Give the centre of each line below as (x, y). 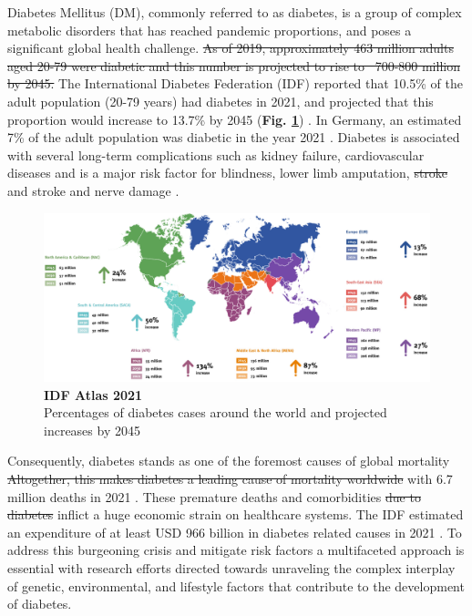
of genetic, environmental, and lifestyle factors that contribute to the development (236, 585)
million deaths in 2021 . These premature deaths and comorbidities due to (214, 496)
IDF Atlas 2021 (93, 394)
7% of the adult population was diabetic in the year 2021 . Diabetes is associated (234, 137)
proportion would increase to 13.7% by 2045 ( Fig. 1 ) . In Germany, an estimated (235, 119)
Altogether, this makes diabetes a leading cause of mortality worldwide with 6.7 (230, 478)
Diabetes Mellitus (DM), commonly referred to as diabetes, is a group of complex (235, 12)
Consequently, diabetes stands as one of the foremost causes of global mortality (229, 461)
